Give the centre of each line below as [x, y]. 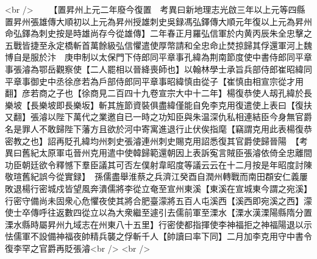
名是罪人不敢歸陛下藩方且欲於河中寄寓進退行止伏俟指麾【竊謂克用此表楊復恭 [158, 128]
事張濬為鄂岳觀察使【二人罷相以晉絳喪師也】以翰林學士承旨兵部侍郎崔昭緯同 [158, 69]
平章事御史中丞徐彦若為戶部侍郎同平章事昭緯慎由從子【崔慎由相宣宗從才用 [154, 81]
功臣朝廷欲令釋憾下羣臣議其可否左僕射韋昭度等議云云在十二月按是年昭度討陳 [158, 164]
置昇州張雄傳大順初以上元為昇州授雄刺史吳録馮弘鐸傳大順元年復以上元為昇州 [158, 21]
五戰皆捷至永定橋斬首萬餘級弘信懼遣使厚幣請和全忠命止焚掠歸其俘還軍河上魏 [158, 45]
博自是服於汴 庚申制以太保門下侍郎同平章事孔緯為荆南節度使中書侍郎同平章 [158, 57]
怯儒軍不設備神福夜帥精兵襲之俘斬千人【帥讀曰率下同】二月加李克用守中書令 [158, 236]
